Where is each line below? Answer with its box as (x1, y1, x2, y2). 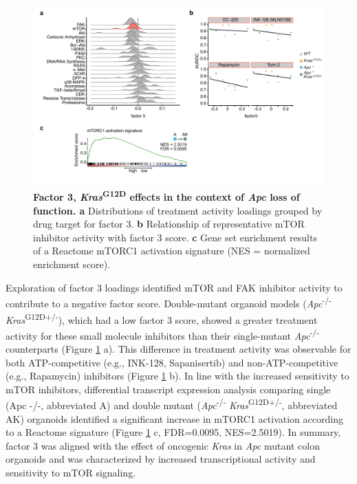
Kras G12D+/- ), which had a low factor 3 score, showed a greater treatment (6, 310, 318, 327)
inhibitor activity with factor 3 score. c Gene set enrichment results (33, 230, 317, 244)
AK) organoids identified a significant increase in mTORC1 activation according (6, 411, 343, 426)
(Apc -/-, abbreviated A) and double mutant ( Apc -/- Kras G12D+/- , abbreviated (6, 396, 338, 412)
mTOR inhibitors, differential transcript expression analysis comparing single (6, 382, 331, 396)
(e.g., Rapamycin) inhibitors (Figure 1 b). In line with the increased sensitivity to (6, 368, 349, 383)
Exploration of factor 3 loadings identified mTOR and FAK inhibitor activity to (6, 280, 343, 294)
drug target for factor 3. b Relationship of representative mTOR (33, 217, 305, 231)
